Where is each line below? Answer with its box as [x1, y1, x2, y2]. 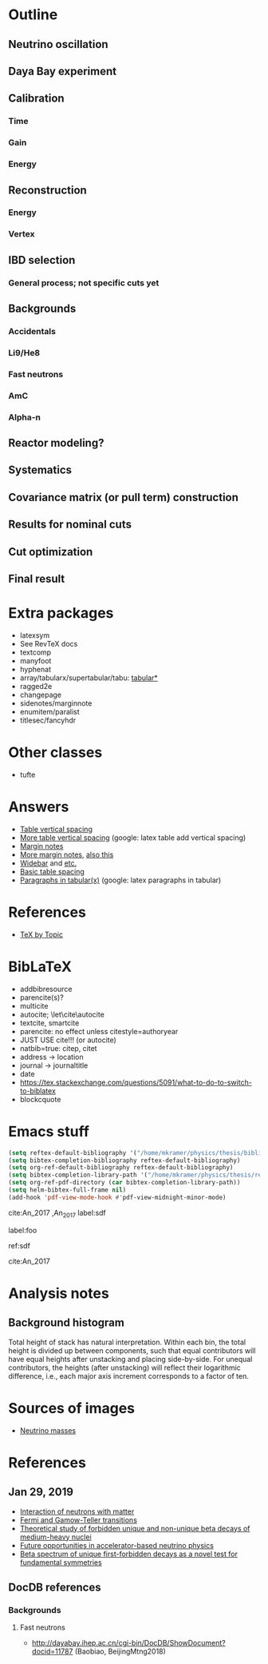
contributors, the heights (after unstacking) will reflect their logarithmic [8, 1363, 241, 1372]
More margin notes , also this [19, 850, 114, 859]
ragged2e [19, 681, 53, 691]
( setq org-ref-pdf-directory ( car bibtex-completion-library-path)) [8, 1179, 241, 1187]
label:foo [8, 1225, 37, 1235]
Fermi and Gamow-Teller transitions [19, 1515, 138, 1524]
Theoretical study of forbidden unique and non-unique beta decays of [19, 1523, 250, 1533]
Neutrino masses [19, 1425, 77, 1435]
